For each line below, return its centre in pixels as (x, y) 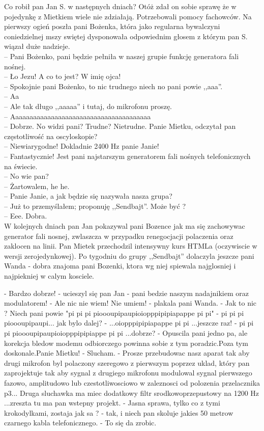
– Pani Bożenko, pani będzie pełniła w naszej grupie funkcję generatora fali (122, 56)
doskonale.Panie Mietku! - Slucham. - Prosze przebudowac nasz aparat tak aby (127, 353)
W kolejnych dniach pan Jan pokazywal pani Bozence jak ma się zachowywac (125, 226)
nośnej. (15, 66)
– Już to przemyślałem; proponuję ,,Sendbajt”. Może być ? (95, 206)
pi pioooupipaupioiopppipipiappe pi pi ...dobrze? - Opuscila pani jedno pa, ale (126, 333)
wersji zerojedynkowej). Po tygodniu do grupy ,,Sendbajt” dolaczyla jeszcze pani (129, 255)
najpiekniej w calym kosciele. (49, 276)
